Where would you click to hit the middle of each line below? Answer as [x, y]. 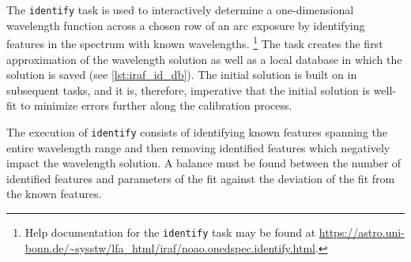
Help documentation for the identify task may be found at [170, 232]
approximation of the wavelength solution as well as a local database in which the [204, 59]
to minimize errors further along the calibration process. [156, 105]
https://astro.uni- [362, 232]
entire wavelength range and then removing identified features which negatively [198, 147]
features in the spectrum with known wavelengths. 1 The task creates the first [195, 42]
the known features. [54, 194]
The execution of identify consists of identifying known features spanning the [197, 131]
